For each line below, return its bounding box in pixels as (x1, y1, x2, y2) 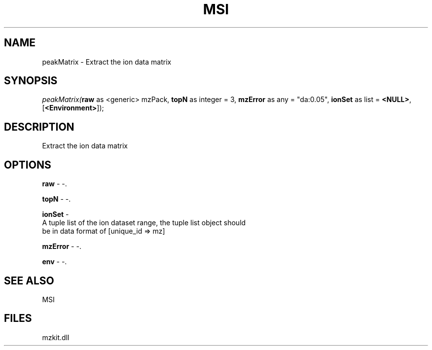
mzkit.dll (42, 333, 70, 342)
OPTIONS (4, 158, 51, 171)
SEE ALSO (4, 274, 54, 287)
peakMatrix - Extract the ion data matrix (42, 57, 172, 66)
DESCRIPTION (4, 120, 74, 133)
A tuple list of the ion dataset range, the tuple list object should (42, 218, 246, 227)
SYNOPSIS (4, 74, 58, 87)
